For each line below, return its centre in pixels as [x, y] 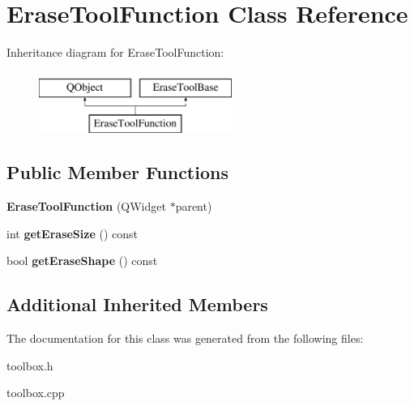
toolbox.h [30, 365]
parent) [194, 206]
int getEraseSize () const [73, 233]
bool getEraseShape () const [82, 261]
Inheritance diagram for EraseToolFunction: [115, 52]
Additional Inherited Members [137, 304]
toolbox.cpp [36, 393]
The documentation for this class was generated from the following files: [185, 338]
